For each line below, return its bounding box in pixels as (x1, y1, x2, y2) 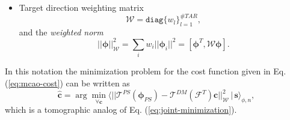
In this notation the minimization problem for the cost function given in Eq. (5, 65, 286, 77)
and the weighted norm (19, 25, 103, 38)
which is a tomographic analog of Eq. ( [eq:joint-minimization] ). (5, 103, 237, 116)
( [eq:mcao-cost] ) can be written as (5, 76, 130, 89)
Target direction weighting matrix (19, 1, 144, 13)
